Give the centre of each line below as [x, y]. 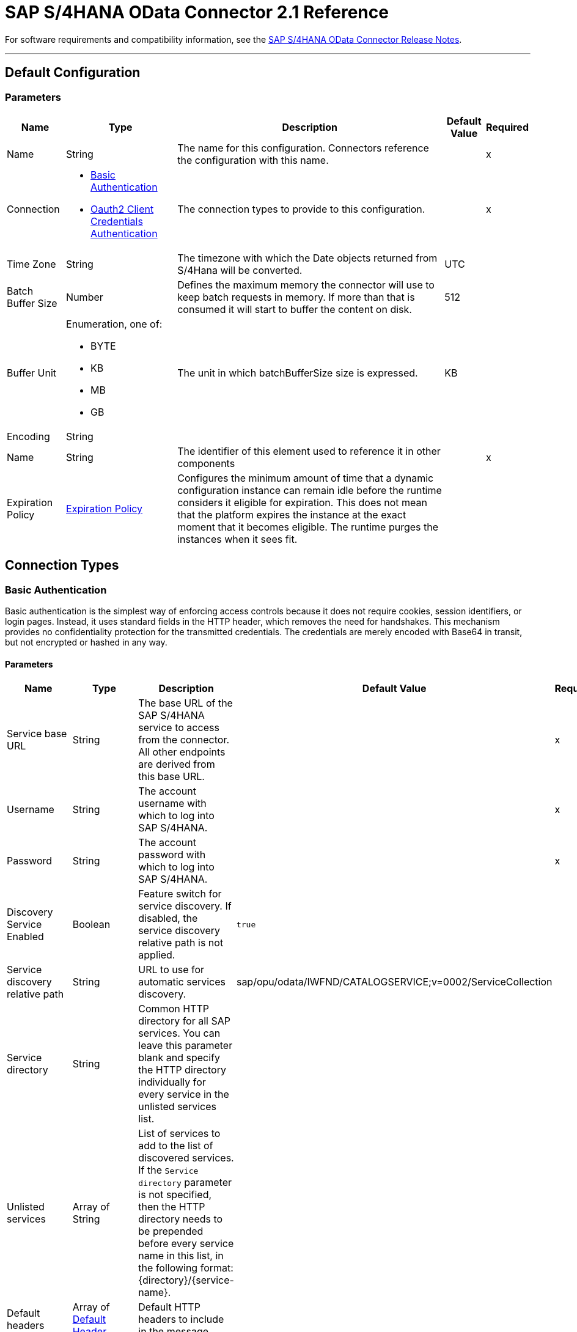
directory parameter [185, 1183]
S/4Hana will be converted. [240, 270]
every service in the [184, 1095]
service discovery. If [185, 906]
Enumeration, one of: [114, 324]
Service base [37, 734]
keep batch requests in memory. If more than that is [296, 297]
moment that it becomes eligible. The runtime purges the [308, 527]
